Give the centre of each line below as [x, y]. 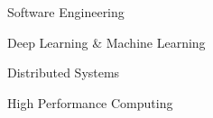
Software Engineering [66, 12]
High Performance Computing [90, 102]
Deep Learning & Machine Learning [106, 42]
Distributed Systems [64, 73]
